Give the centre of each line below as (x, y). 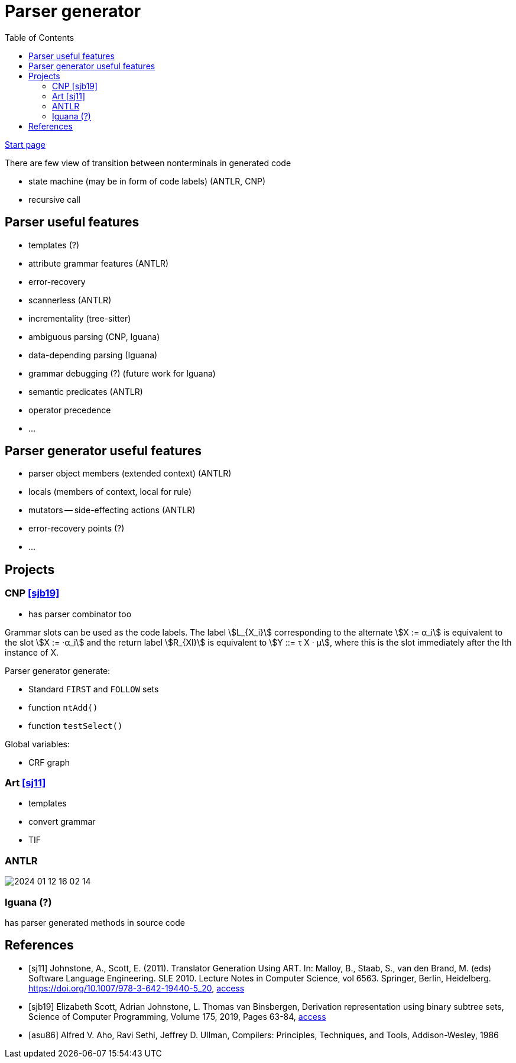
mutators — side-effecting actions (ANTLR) (112, 510)
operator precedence (70, 410)
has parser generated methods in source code (95, 922)
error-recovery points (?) (77, 529)
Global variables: (37, 744)
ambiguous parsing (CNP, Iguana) (94, 336)
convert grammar (62, 822)
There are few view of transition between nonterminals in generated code (148, 163)
